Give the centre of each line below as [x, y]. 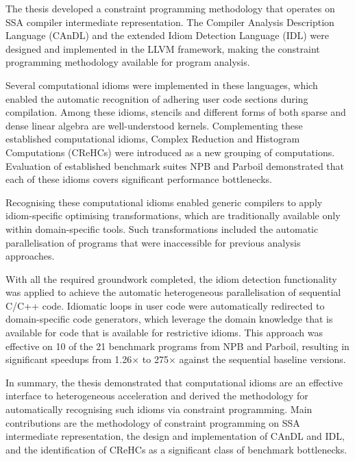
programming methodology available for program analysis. [128, 62]
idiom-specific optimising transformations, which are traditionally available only [173, 215]
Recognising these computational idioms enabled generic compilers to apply [164, 202]
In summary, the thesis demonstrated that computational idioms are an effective [174, 382]
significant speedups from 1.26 [69, 359]
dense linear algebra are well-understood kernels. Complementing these [154, 125]
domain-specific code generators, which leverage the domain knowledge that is [169, 319]
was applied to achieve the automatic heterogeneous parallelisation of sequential [173, 292]
